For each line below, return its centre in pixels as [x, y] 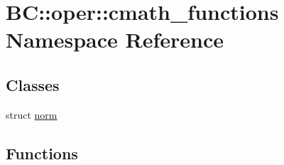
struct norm [32, 114]
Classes [33, 84]
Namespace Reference [115, 39]
